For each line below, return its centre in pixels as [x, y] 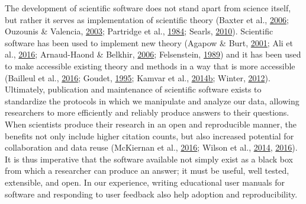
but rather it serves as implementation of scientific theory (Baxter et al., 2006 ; [147, 19]
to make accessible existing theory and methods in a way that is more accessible [150, 66]
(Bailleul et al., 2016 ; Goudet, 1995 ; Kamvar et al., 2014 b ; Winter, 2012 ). [138, 77]
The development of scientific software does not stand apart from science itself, [148, 8]
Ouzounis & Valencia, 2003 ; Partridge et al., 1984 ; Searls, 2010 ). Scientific [139, 31]
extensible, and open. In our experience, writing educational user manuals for [145, 182]
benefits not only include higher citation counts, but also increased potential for [149, 136]
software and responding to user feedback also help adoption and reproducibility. [151, 194]
